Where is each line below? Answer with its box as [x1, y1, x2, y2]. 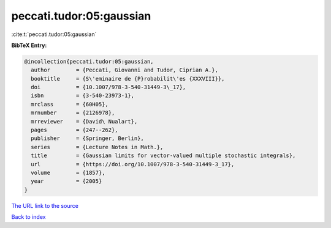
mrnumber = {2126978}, [31, 109, 115, 116]
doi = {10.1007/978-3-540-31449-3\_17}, [31, 84, 186, 91]
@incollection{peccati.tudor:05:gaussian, [24, 58, 154, 65]
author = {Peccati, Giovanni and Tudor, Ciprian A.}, [31, 67, 219, 73]
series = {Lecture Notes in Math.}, [31, 144, 164, 150]
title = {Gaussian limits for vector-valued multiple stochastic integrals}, [31, 152, 296, 159]
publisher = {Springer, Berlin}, [31, 135, 144, 142]
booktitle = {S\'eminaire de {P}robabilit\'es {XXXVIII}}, [31, 75, 225, 82]
